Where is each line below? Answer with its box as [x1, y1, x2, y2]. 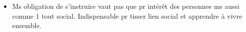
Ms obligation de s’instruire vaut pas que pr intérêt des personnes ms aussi [12, 1, 240, 11]
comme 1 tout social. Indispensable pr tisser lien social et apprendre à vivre [12, 10, 243, 21]
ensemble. [12, 20, 42, 31]
